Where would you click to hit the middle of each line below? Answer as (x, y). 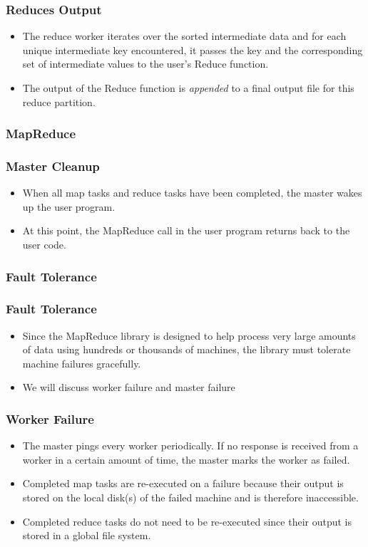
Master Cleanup (53, 166)
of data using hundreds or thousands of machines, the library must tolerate (186, 349)
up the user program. (69, 206)
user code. (44, 245)
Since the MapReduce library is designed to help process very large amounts (189, 335)
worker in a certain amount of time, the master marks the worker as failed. (186, 459)
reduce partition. (59, 101)
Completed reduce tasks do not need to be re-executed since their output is (187, 521)
